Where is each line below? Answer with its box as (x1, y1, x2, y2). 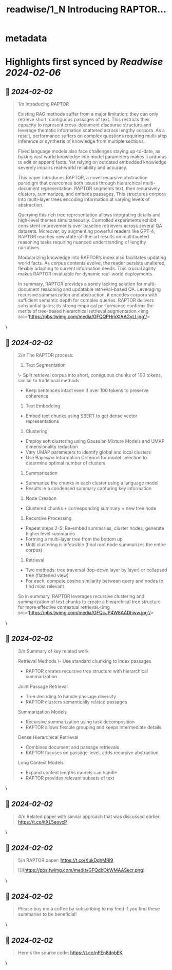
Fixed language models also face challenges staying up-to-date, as (17, 148, 161, 155)
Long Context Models (17, 759, 64, 766)
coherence (25, 393, 49, 399)
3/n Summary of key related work (17, 648, 89, 654)
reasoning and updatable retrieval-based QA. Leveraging (41, 286, 161, 292)
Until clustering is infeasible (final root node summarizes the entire (25, 542, 166, 548)
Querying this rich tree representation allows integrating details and (17, 212, 161, 218)
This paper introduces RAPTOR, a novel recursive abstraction (17, 175, 148, 181)
